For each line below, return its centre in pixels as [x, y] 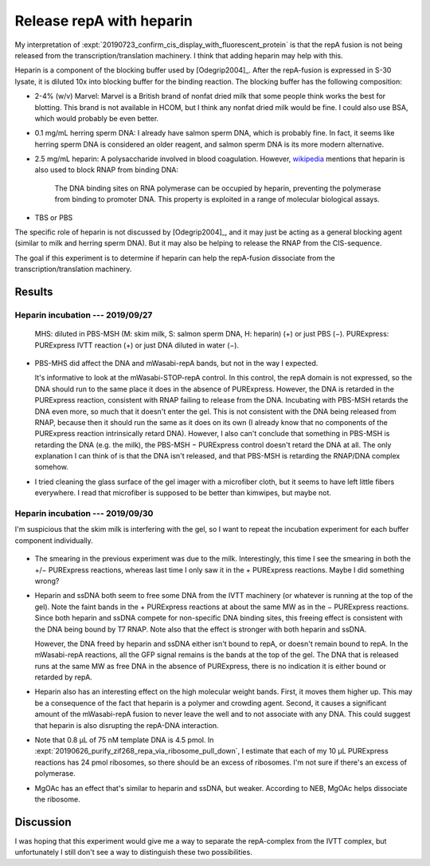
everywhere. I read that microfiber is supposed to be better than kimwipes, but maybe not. [183, 493]
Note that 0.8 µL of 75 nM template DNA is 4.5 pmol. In [124, 740]
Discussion [43, 822]
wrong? [47, 581]
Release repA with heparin [104, 21]
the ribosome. [57, 799]
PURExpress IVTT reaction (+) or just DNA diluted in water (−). [137, 345]
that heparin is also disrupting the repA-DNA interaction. [127, 725]
